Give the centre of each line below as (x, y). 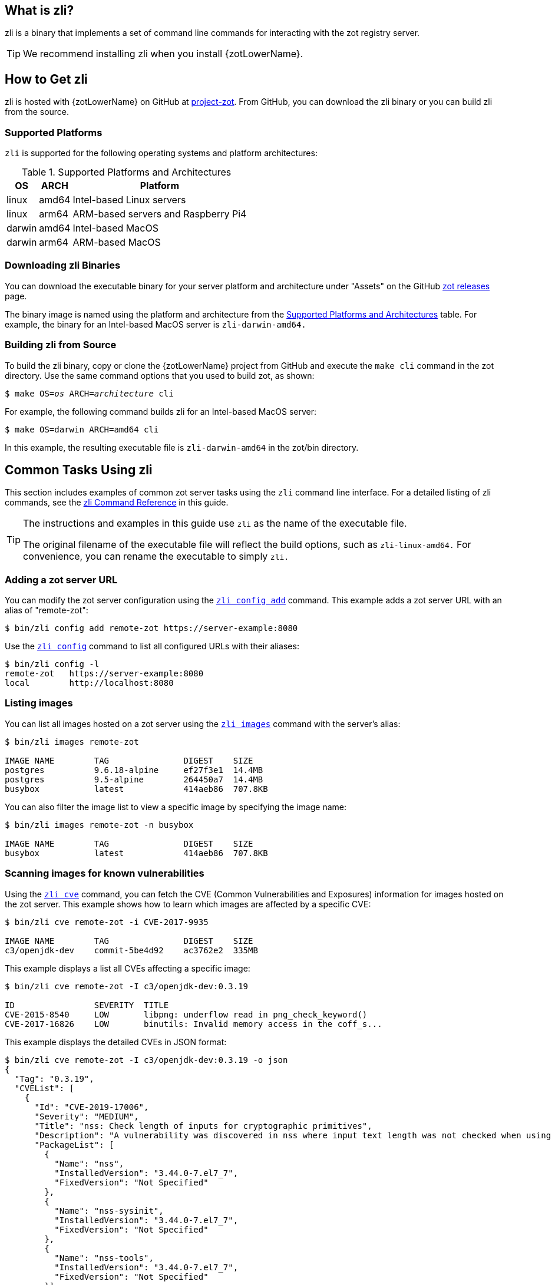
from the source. (37, 112)
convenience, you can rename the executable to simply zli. (156, 556)
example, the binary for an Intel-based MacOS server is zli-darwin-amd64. (156, 324)
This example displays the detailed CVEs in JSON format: (116, 1042)
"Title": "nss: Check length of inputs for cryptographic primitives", (203, 1126)
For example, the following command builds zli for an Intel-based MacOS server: (161, 411)
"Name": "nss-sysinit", (109, 1210)
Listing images (39, 703)
